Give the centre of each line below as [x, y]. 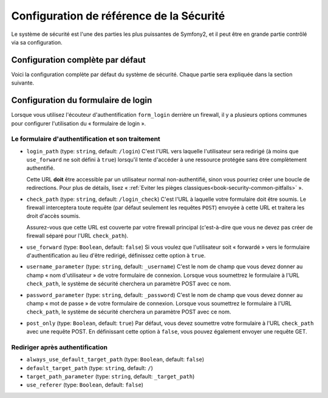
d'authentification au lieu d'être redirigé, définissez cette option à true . [116, 255]
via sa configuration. [37, 42]
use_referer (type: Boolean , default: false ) [85, 385]
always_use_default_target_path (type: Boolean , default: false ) [115, 360]
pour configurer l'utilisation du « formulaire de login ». [79, 123]
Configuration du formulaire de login [82, 100]
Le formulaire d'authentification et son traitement [86, 139]
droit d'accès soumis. [53, 216]
